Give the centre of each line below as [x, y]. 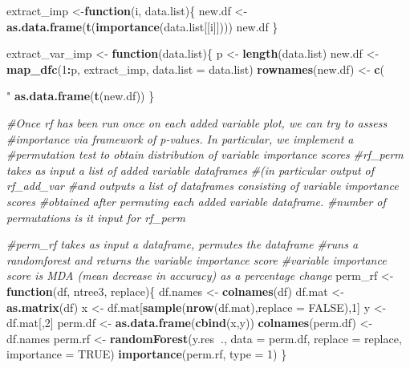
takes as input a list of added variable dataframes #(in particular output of [191, 170]
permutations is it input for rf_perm [96, 217]
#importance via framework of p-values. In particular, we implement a [180, 138]
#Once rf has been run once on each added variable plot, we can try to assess [197, 122]
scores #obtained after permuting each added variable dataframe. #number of [196, 201]
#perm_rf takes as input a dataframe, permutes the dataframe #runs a [183, 244]
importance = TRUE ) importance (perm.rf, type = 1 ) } [147, 354]
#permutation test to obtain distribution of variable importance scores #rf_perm [205, 154]
